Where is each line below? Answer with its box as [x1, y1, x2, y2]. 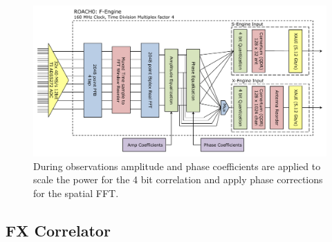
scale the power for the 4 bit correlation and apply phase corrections [33, 172, 323, 187]
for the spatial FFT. [33, 185, 119, 200]
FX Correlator [6, 219, 111, 241]
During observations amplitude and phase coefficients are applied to [33, 158, 321, 173]
